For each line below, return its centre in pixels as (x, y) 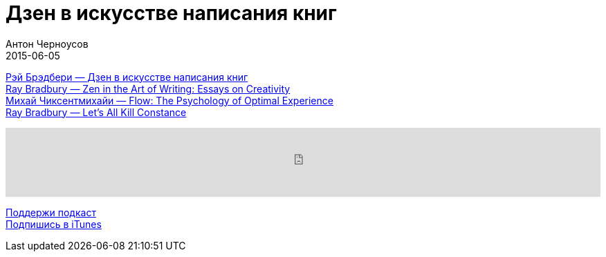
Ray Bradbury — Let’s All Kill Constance (96, 112)
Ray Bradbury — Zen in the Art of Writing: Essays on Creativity (148, 88)
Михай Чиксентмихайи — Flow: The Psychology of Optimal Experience (169, 100)
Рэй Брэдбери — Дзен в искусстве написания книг (127, 77)
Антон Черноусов (47, 44)
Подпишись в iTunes (54, 224)
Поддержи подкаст (51, 212)
